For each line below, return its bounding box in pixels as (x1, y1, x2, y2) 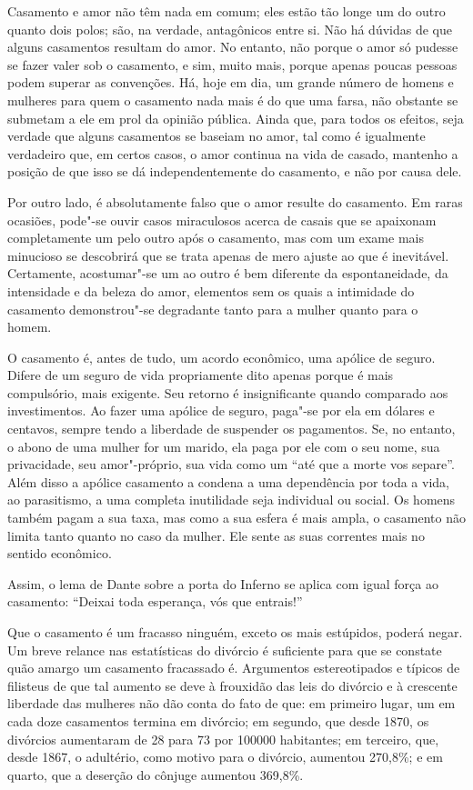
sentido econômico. (7, 544, 112, 563)
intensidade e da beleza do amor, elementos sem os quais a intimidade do (7, 281, 415, 300)
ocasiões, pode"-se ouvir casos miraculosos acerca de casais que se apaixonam (7, 210, 437, 229)
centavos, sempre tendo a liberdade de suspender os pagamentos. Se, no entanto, (7, 419, 456, 438)
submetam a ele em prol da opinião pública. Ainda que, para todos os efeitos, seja (7, 108, 464, 127)
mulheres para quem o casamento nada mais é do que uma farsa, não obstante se (7, 90, 458, 109)
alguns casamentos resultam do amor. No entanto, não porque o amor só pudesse (7, 37, 458, 56)
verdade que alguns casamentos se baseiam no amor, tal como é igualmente (7, 126, 426, 145)
